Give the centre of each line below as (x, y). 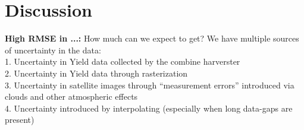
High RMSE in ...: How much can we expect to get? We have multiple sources (152, 38)
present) (20, 120)
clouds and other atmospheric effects (71, 96)
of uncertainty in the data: (53, 50)
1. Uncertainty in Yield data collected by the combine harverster (123, 61)
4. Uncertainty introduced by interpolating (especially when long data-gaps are (149, 108)
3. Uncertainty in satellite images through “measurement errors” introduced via (150, 85)
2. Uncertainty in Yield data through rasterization (96, 73)
